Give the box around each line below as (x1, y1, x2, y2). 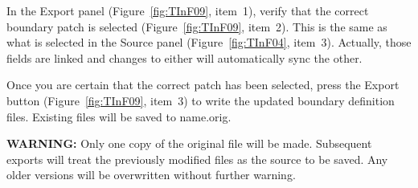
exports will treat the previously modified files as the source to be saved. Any (6, 150, 388, 167)
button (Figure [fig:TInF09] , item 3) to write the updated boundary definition (6, 92, 395, 108)
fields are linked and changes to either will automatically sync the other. (6, 49, 363, 66)
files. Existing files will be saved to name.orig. (6, 108, 232, 125)
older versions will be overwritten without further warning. (6, 166, 296, 183)
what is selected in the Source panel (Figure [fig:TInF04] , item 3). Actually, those (6, 34, 412, 51)
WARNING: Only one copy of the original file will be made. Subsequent (6, 135, 372, 152)
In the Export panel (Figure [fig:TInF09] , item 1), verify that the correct (6, 2, 369, 18)
